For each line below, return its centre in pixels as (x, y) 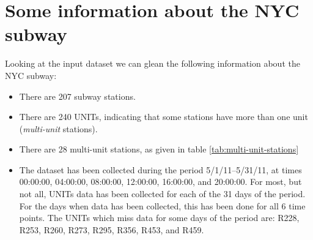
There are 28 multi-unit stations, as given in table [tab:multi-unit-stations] (159, 149)
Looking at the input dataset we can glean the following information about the (153, 63)
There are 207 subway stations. (77, 96)
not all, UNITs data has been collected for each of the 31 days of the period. (162, 194)
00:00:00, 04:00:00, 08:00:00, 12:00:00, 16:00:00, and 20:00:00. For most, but (160, 182)
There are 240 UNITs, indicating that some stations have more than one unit (164, 117)
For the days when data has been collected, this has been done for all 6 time (162, 205)
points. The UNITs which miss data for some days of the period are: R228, (159, 218)
